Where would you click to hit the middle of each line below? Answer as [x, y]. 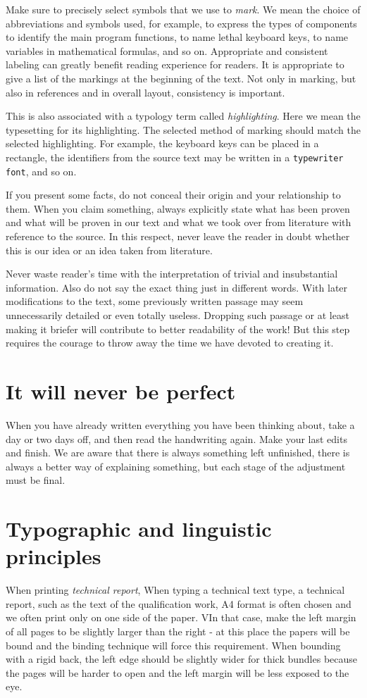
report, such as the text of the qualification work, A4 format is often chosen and [179, 603]
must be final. [36, 480]
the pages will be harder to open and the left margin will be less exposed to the [178, 672]
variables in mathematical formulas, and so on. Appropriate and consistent [167, 50]
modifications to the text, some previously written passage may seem [155, 301]
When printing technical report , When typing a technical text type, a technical [175, 590]
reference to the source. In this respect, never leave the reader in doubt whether [178, 236]
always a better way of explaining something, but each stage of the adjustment [176, 466]
